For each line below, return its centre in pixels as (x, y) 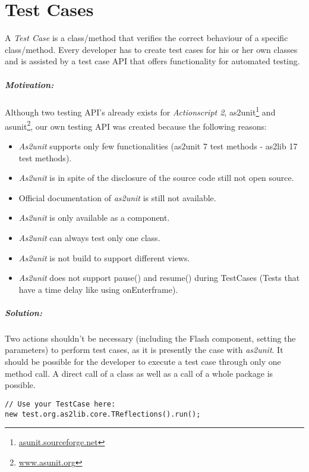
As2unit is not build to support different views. (104, 257)
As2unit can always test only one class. (89, 237)
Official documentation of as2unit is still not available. (117, 197)
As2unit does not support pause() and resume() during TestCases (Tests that (159, 278)
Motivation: (29, 84)
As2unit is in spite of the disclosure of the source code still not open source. (156, 178)
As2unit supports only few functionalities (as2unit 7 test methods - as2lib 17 (158, 146)
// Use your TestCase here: (60, 404)
